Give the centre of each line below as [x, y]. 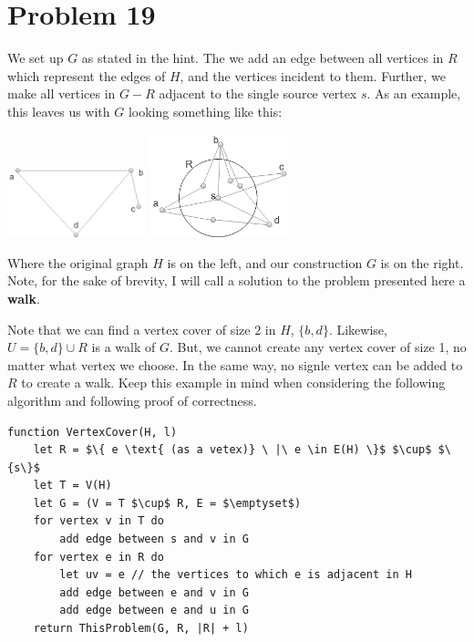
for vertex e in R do [98, 557]
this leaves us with [59, 111]
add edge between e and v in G [154, 592]
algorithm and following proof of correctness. [132, 400]
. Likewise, [358, 329]
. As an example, [414, 93]
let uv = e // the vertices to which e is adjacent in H [236, 575]
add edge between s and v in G [154, 539]
